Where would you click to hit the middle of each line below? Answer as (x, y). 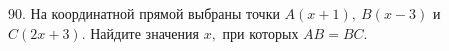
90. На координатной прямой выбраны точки (144, 13)
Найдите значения (144, 32)
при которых (260, 32)
